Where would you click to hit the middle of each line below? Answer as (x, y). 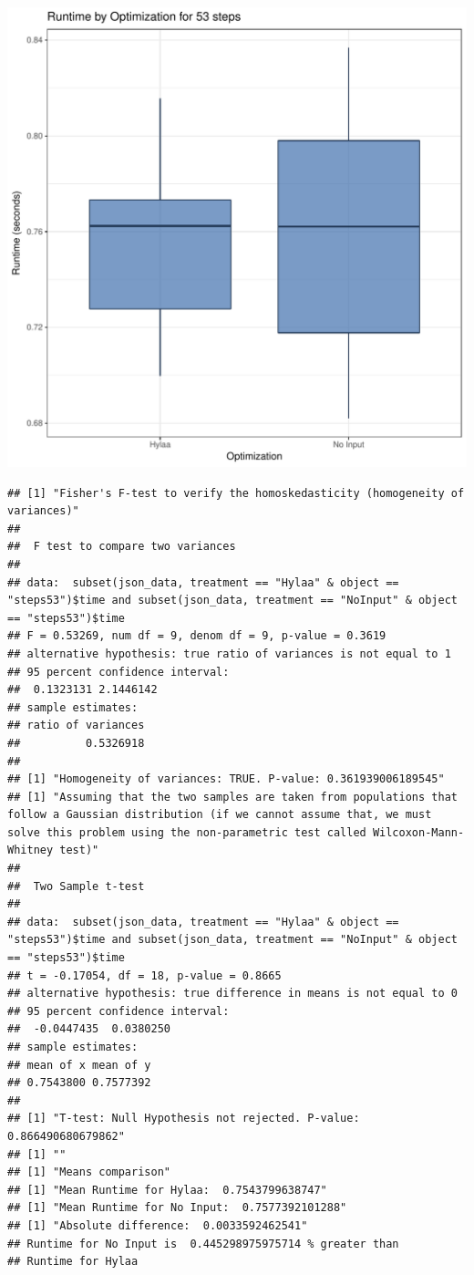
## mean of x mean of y (79, 1065)
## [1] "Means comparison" (89, 1172)
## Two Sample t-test (76, 886)
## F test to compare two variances (122, 547)
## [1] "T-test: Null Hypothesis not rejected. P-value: (184, 1119)
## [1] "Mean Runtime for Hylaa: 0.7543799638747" (167, 1190)
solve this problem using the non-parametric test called (187, 832)
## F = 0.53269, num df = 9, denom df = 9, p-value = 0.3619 (197, 636)
